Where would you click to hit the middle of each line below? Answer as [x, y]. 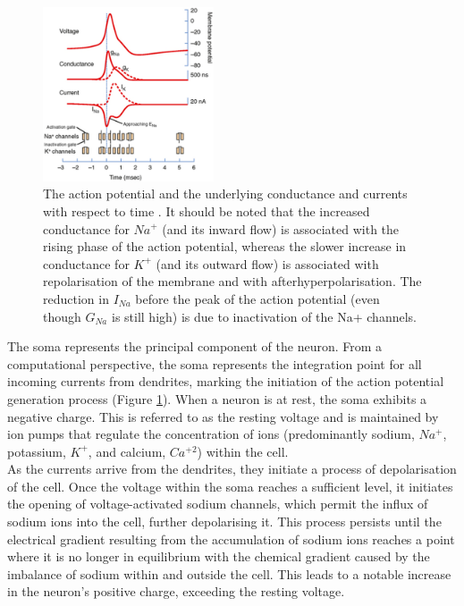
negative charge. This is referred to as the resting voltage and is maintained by [223, 416]
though [62, 316]
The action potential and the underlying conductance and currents [225, 194]
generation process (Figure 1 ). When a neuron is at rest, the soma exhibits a [217, 398]
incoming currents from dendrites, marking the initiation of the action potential [226, 381]
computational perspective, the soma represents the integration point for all [215, 363]
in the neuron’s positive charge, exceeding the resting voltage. [176, 591]
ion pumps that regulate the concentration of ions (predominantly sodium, [211, 434]
